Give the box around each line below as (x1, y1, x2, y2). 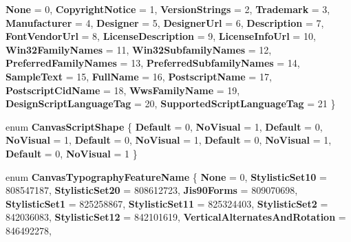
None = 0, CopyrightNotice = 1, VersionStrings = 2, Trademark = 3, (6, 2, 330, 16)
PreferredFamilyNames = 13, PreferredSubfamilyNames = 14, (6, 56, 300, 70)
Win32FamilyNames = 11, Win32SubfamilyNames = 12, (6, 42, 272, 56)
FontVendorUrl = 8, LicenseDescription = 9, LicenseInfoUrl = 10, (6, 29, 316, 43)
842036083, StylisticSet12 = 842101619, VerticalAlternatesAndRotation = (6, 210, 346, 224)
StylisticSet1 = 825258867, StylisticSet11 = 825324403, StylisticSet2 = (6, 196, 328, 210)
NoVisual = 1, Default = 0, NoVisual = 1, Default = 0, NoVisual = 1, (6, 133, 332, 147)
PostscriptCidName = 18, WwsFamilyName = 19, (6, 82, 240, 97)
